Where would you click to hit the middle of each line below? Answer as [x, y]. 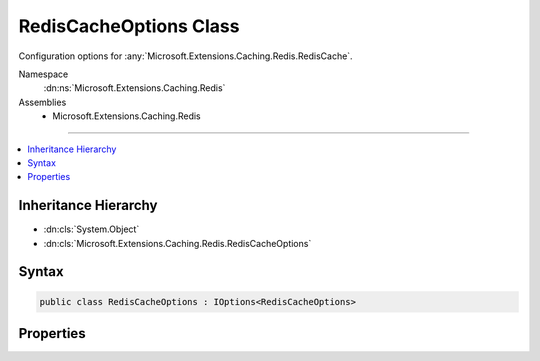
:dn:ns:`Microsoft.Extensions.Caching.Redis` [134, 88]
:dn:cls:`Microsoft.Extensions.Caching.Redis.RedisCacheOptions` [177, 243]
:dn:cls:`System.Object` [91, 229]
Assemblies [42, 102]
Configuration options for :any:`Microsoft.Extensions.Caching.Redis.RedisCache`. [186, 56]
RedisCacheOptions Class [129, 26]
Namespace [43, 74]
